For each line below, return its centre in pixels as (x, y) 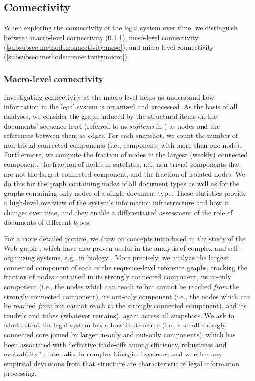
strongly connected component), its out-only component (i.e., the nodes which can (127, 296)
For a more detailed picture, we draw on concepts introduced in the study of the (125, 238)
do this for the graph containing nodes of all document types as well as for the (122, 183)
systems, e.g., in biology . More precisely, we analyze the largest (133, 258)
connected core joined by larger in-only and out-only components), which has (120, 335)
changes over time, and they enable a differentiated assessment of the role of (118, 212)
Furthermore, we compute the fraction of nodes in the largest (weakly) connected (126, 154)
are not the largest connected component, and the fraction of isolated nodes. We (125, 174)
